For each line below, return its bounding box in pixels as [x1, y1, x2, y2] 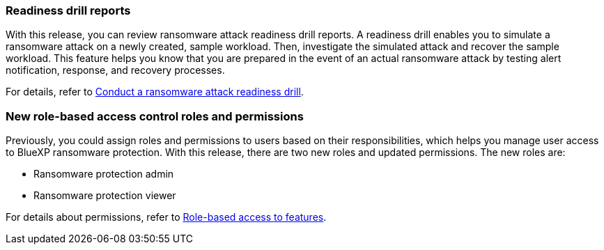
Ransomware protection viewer [33, 189, 176, 202]
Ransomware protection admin [33, 168, 174, 180]
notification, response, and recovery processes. [6, 64, 225, 77]
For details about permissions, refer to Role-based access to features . [6, 211, 327, 224]
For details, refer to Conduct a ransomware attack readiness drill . [6, 86, 304, 98]
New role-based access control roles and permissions [6, 109, 304, 123]
